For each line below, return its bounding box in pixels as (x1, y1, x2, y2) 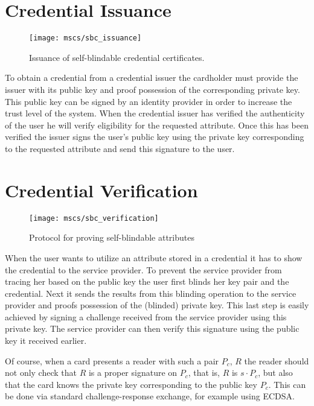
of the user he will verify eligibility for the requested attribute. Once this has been (5, 118, 309, 131)
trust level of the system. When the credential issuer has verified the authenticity (5, 107, 305, 119)
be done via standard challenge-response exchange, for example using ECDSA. (5, 390, 295, 402)
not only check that (5, 366, 77, 379)
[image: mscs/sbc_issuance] (29, 34, 142, 43)
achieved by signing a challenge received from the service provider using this (5, 310, 287, 323)
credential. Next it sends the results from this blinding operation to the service (5, 287, 296, 299)
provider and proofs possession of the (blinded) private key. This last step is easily (5, 299, 309, 311)
